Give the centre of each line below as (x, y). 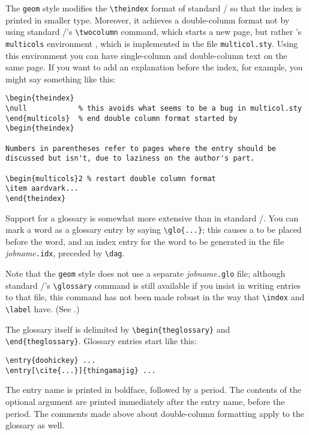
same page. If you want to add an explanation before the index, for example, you (154, 67)
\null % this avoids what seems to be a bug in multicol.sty (154, 108)
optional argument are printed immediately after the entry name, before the (145, 401)
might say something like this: (61, 79)
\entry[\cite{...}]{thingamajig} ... (81, 370)
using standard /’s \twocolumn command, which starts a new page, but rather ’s (154, 32)
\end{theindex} (36, 198)
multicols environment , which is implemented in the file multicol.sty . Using (152, 43)
